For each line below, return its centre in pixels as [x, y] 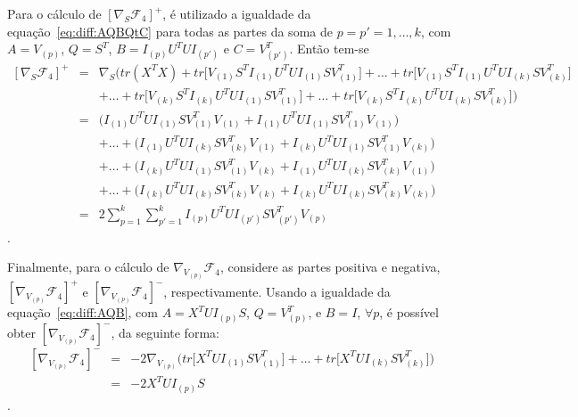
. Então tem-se [329, 49]
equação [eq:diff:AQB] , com [83, 312]
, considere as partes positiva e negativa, [330, 267]
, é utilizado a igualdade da [237, 13]
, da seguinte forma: [165, 332]
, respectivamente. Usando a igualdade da [277, 291]
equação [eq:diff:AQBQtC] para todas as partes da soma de [170, 31]
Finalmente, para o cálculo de [88, 267]
